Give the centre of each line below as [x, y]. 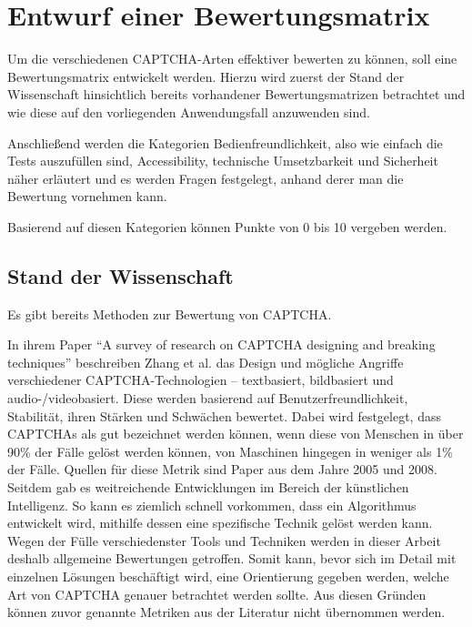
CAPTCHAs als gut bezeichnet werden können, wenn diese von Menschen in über [236, 434]
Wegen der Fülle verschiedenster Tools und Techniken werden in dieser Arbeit [224, 540]
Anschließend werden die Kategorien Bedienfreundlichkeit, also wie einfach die [225, 142]
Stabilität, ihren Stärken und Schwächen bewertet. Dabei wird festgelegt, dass [224, 415]
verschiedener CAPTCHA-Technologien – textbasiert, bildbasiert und [201, 380]
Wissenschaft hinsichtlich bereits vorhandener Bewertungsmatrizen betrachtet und [236, 94]
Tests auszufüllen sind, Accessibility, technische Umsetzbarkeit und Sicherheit [223, 161]
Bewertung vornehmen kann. [87, 196]
